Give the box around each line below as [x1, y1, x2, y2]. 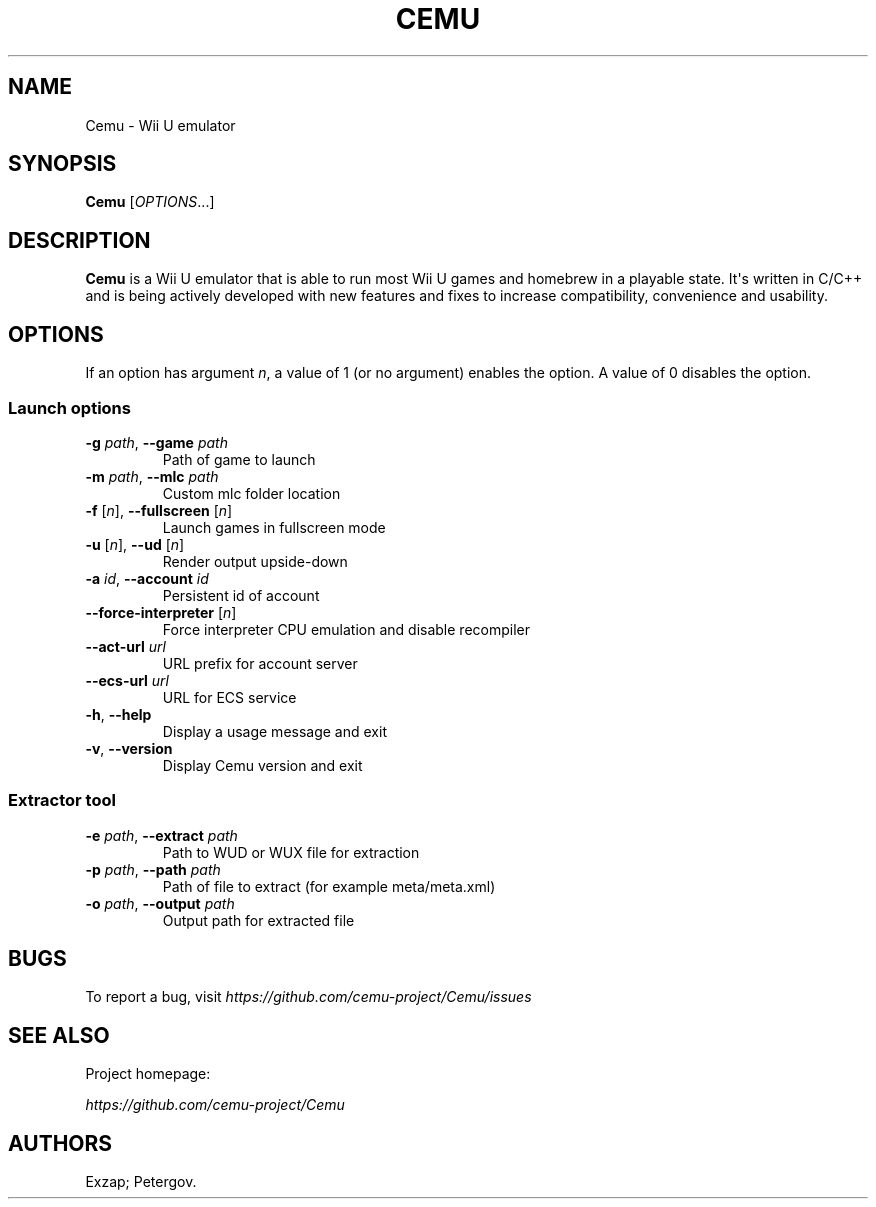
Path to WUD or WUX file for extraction [162, 843, 420, 861]
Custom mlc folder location [162, 484, 341, 502]
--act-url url [85, 637, 166, 655]
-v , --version [85, 739, 173, 757]
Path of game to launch [162, 450, 316, 468]
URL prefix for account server [162, 654, 358, 672]
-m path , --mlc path [85, 467, 219, 485]
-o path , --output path [85, 894, 235, 912]
